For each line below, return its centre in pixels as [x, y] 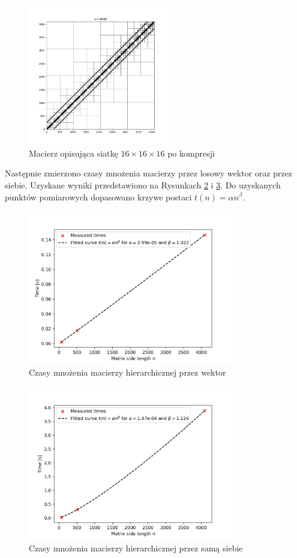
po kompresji [191, 153]
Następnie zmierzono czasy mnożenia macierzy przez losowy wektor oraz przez [149, 173]
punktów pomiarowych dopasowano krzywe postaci [98, 196]
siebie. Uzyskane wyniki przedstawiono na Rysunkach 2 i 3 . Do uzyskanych [143, 184]
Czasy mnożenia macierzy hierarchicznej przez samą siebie [136, 547]
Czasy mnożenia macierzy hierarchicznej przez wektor [127, 372]
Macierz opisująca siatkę [73, 153]
